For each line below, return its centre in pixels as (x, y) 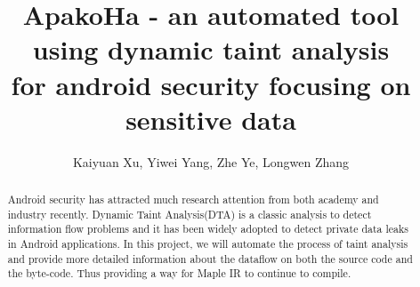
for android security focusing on (211, 84)
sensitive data (211, 119)
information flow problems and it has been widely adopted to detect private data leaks (208, 229)
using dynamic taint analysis (211, 49)
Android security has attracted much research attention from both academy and (193, 199)
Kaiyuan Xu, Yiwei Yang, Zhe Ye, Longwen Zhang (211, 161)
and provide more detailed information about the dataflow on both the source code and (210, 258)
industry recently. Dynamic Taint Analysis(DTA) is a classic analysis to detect (190, 214)
